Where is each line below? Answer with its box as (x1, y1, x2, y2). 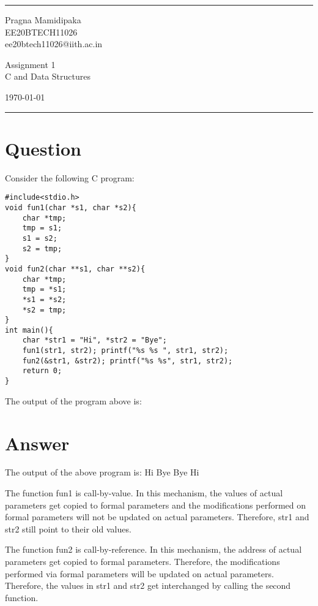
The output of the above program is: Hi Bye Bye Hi (5, 466, 199, 479)
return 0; (22, 366, 62, 376)
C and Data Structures (5, 70, 91, 83)
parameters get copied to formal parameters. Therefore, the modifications (5, 555, 280, 568)
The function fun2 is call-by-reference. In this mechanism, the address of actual (5, 543, 302, 556)
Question (5, 135, 81, 161)
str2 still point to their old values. (5, 522, 131, 535)
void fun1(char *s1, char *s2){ (5, 203, 136, 212)
